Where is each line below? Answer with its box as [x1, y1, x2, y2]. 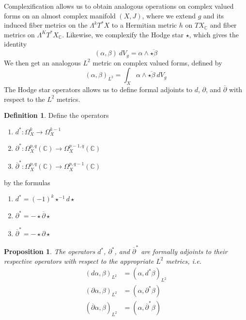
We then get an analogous [4, 57, 81, 67]
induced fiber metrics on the [4, 20, 88, 30]
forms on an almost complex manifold [4, 10, 116, 20]
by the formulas [4, 177, 50, 187]
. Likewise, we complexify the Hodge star [62, 29, 184, 39]
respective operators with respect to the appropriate [4, 256, 154, 266]
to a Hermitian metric [111, 20, 177, 30]
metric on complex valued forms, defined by [92, 57, 222, 67]
